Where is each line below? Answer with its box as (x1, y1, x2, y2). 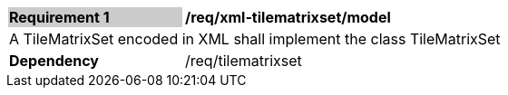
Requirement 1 (9, 8, 110, 26)
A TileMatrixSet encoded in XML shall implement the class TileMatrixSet (9, 30, 501, 48)
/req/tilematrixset (185, 52, 302, 70)
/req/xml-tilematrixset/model (185, 8, 391, 26)
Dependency (9, 52, 99, 70)
